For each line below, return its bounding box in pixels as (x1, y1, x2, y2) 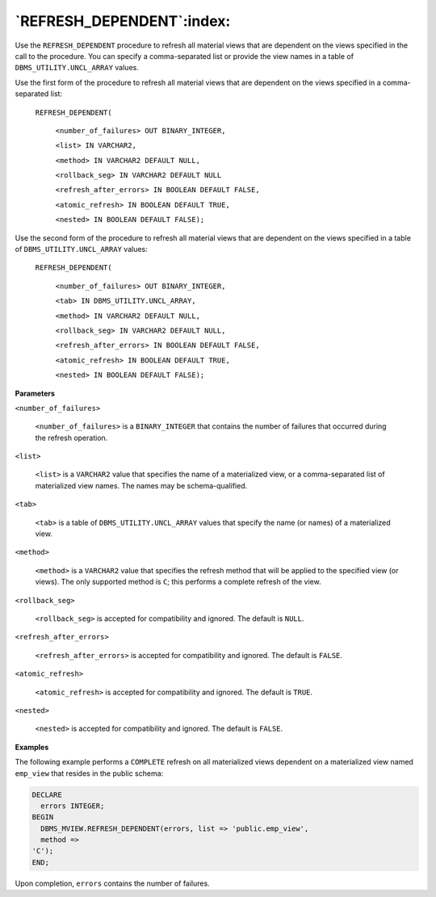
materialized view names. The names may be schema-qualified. (35, 480, 248, 490)
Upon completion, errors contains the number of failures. (15, 878, 210, 888)
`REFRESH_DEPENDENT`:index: (15, 12, 231, 30)
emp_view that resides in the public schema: (15, 768, 164, 778)
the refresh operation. (35, 433, 108, 442)
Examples (15, 742, 49, 752)
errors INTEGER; (40, 801, 105, 811)
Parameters (15, 388, 56, 398)
